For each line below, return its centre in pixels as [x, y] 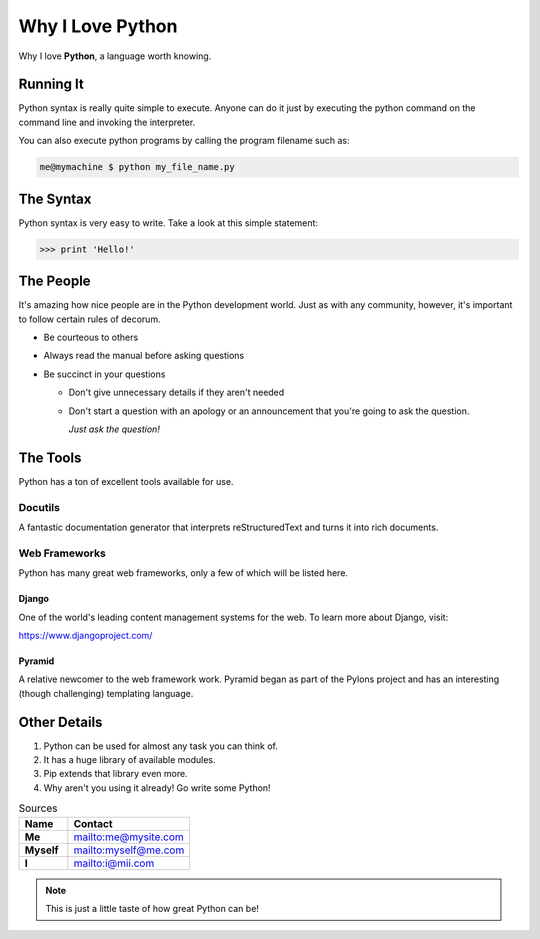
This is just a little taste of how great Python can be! [152, 908]
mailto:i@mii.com [114, 863]
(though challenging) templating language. [106, 693]
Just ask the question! [114, 429]
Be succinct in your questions [104, 374]
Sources [38, 808]
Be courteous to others [91, 337]
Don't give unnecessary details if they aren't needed [176, 392]
